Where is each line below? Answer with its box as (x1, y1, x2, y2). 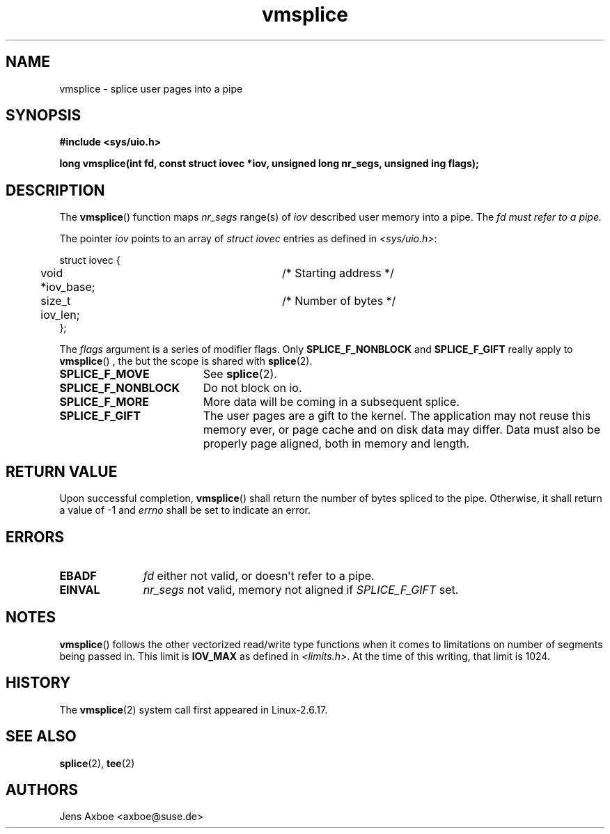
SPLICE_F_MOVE (59, 367, 150, 381)
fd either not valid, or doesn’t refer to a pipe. (143, 568, 375, 583)
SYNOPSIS (6, 107, 81, 125)
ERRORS (6, 528, 65, 546)
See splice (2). (203, 367, 277, 381)
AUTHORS (6, 780, 79, 798)
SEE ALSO (6, 727, 77, 746)
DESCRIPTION (6, 181, 105, 199)
